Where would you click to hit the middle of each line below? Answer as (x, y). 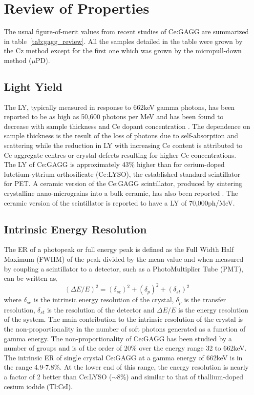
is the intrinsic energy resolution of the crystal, (104, 300)
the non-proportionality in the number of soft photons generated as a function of (125, 328)
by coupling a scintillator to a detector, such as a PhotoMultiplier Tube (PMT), (124, 268)
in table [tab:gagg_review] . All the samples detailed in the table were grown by (123, 41)
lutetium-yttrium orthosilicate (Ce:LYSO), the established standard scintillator (122, 174)
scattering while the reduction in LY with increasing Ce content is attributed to (123, 145)
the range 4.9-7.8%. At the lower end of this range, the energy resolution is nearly (126, 367)
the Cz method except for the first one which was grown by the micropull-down (123, 51)
